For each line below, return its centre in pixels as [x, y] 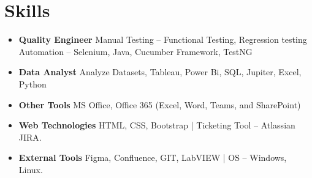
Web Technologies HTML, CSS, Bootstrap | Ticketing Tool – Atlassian [157, 125]
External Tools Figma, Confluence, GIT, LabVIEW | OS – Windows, [153, 158]
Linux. [31, 169]
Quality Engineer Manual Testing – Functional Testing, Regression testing [163, 39]
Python [32, 83]
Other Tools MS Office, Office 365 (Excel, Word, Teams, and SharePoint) [160, 104]
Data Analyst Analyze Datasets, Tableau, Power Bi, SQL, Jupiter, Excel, [160, 72]
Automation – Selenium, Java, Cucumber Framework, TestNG [135, 51]
